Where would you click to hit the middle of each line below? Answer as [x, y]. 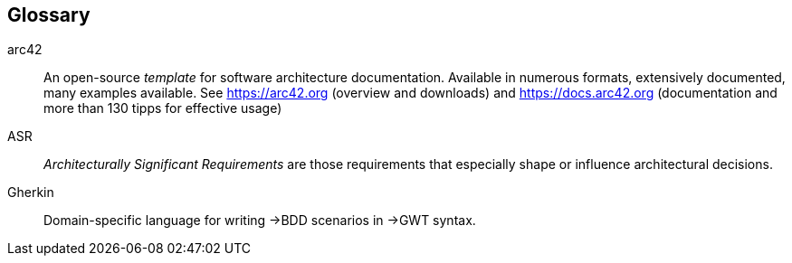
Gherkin [31, 193]
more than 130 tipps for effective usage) [163, 108]
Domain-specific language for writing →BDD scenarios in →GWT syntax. [260, 221]
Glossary [49, 15]
